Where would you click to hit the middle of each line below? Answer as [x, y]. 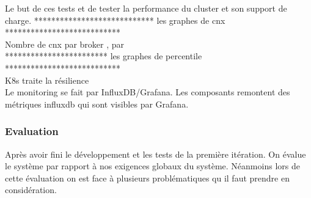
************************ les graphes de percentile [104, 56]
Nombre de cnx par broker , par [65, 44]
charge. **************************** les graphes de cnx [115, 20]
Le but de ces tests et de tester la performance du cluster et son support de [146, 8]
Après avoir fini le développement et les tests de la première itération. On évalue [155, 154]
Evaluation [32, 131]
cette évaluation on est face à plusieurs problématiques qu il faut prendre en [147, 178]
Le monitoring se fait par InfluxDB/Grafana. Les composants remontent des [148, 92]
